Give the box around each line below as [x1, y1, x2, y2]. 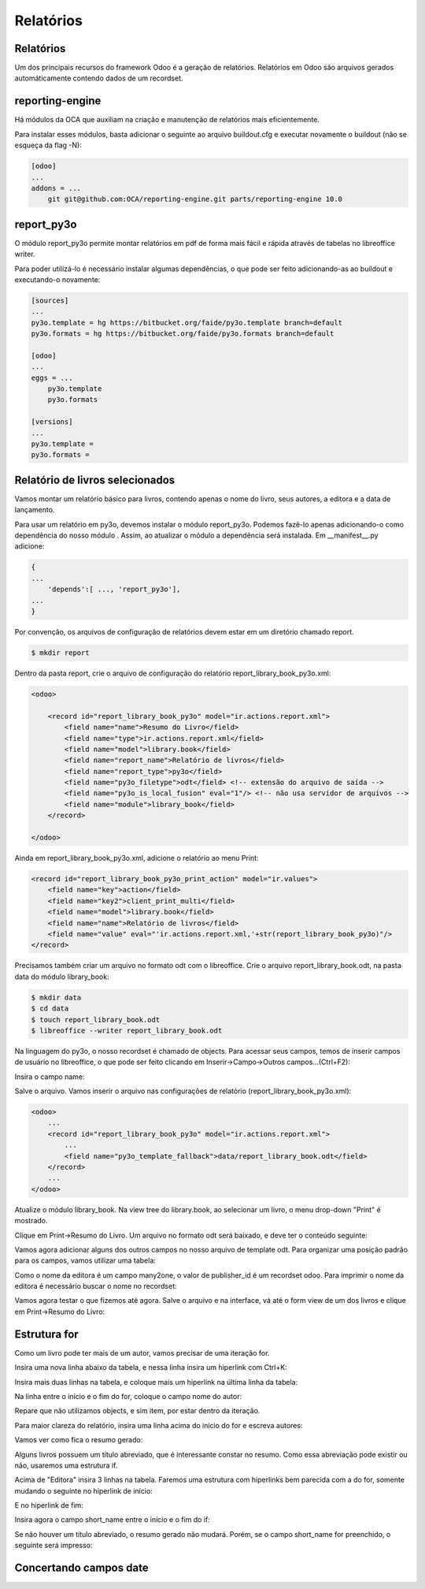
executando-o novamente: [14, 274, 101, 284]
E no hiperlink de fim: [14, 1501, 84, 1510]
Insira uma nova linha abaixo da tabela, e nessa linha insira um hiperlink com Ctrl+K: [14, 1363, 287, 1372]
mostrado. [14, 1216, 48, 1226]
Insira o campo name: [14, 1072, 85, 1081]
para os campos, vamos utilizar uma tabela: [14, 1256, 157, 1265]
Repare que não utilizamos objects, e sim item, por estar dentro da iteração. [14, 1406, 261, 1416]
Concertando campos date [14, 1561, 149, 1575]
